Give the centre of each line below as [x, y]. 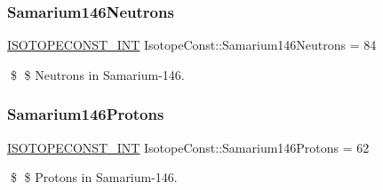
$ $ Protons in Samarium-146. [94, 177]
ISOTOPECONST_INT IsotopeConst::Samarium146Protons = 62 [188, 147]
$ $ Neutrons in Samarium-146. [97, 74]
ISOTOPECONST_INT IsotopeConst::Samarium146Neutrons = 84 [192, 45]
